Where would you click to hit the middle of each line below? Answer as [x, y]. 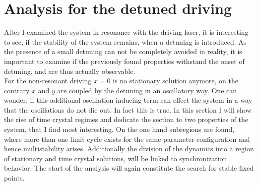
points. [14, 178]
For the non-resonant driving [48, 81]
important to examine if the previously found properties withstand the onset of [124, 61]
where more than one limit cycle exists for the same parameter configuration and [127, 139]
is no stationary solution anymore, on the [175, 81]
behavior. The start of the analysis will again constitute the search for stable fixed [129, 168]
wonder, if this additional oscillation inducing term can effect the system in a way [128, 100]
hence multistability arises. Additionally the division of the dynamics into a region [129, 149]
